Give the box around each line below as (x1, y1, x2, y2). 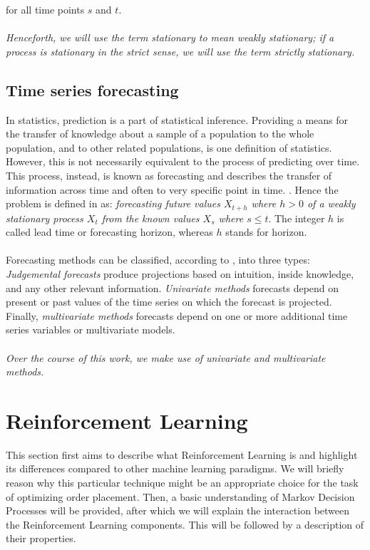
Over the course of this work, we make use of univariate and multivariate (6, 350, 326, 365)
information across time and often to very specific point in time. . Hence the (6, 182, 339, 197)
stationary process (6, 210, 83, 225)
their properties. (6, 531, 76, 546)
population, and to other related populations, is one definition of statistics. (6, 140, 332, 155)
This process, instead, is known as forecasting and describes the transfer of (6, 167, 332, 182)
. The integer (268, 210, 325, 225)
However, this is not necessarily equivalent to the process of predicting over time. (6, 154, 360, 169)
